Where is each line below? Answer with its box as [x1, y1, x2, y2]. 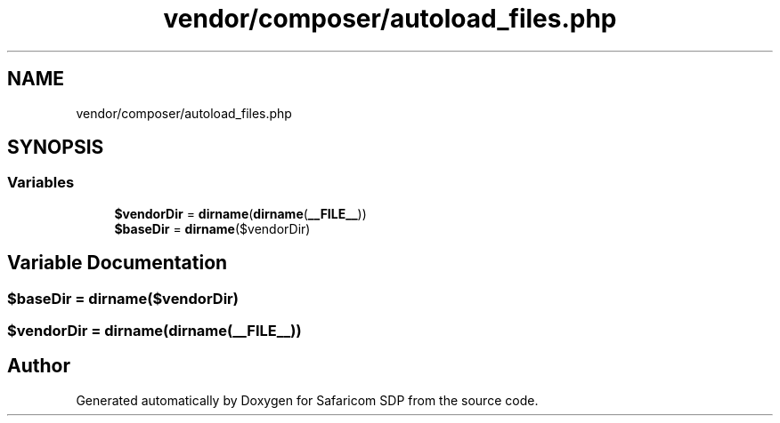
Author [7, 355, 70, 378]
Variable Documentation [7, 251, 228, 275]
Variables [7, 173, 75, 192]
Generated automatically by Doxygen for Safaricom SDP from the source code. [76, 392, 539, 408]
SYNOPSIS [7, 136, 104, 159]
